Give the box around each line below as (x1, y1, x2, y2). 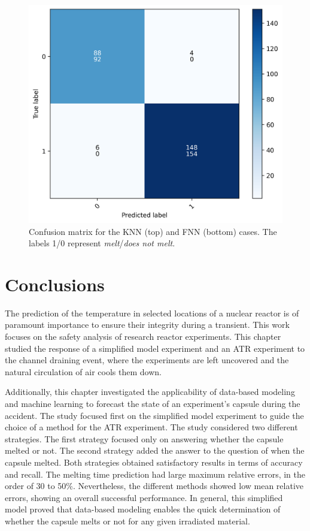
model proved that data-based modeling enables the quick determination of (5, 503, 281, 515)
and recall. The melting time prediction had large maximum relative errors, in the (5, 467, 306, 480)
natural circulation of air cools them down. (5, 365, 162, 378)
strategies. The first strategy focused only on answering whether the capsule (5, 432, 284, 445)
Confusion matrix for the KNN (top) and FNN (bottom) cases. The (29, 225, 277, 237)
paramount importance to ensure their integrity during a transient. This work (5, 318, 290, 331)
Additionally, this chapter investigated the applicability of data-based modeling (5, 385, 295, 398)
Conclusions (5, 271, 105, 296)
